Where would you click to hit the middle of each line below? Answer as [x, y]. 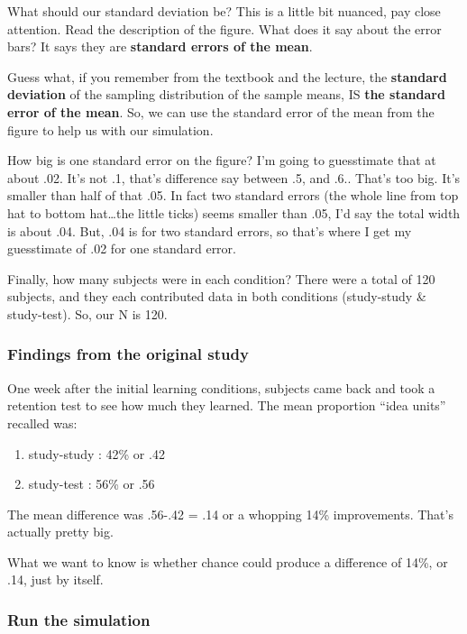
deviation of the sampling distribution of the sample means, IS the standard [226, 94]
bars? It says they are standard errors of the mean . [160, 46]
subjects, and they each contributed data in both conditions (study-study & [217, 296]
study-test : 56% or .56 [92, 484]
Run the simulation [79, 619]
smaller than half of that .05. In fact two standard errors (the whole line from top [233, 195]
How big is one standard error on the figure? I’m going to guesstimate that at [222, 160]
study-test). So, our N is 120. [87, 313]
